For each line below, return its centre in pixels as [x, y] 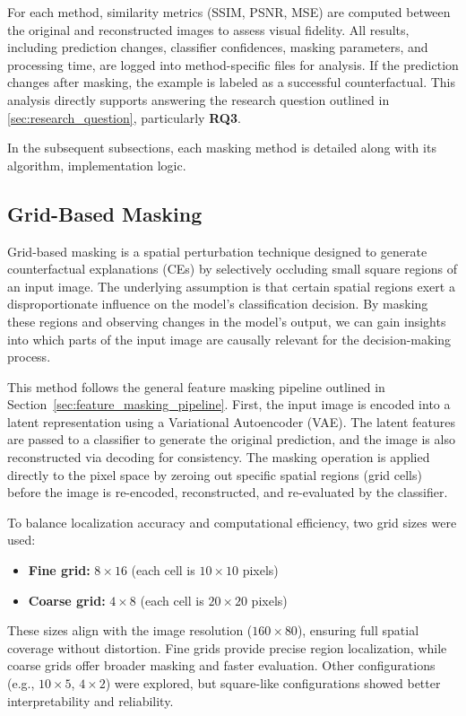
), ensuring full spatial [358, 630]
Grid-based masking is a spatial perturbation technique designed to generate [217, 251]
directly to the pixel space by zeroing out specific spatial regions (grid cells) [215, 474]
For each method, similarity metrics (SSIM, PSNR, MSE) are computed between [229, 12]
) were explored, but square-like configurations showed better [273, 683]
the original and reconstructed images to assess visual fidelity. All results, [208, 29]
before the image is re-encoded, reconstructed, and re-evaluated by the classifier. [228, 492]
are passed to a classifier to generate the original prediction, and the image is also [231, 439]
